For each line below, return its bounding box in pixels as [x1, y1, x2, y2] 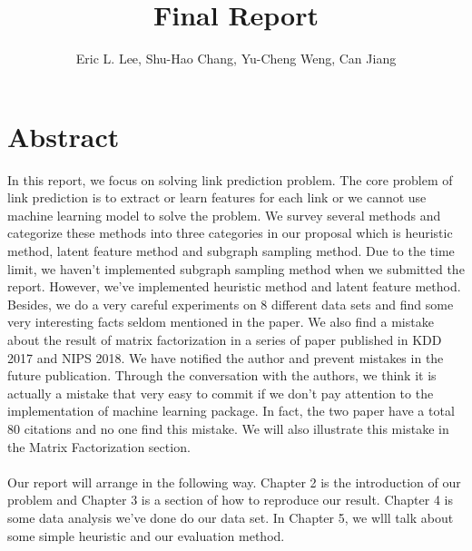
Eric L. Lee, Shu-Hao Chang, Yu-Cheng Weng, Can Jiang [75, 49, 397, 68]
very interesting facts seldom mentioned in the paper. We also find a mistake [7, 312, 434, 331]
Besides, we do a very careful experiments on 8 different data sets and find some [7, 294, 454, 313]
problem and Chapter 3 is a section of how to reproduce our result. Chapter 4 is [7, 490, 453, 509]
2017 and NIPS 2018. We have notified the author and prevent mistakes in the [7, 348, 444, 367]
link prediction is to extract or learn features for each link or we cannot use [7, 188, 427, 207]
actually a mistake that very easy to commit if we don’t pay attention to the [7, 383, 434, 402]
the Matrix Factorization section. [7, 437, 191, 456]
